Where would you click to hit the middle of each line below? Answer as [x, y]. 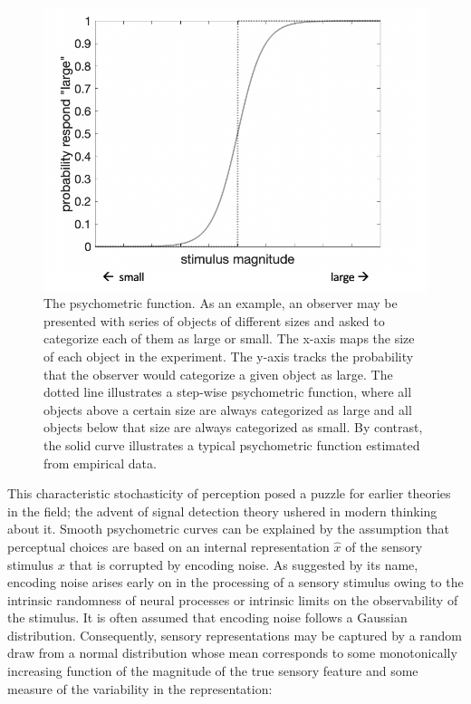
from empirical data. [100, 463]
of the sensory [384, 546]
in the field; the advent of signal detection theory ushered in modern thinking [222, 511]
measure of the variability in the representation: [140, 688]
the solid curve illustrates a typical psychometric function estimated [232, 444]
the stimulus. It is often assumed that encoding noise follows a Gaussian [207, 617]
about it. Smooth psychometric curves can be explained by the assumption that [229, 529]
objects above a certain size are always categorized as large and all [228, 409]
